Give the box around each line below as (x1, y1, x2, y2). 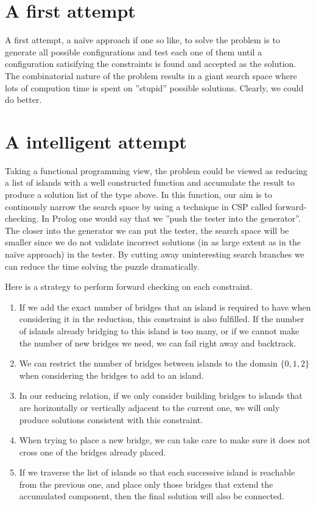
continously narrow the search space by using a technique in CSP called (5, 200, 273, 213)
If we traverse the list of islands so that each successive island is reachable (19, 466, 295, 479)
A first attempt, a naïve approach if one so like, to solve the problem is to (5, 33, 280, 46)
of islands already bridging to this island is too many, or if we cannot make (19, 324, 300, 337)
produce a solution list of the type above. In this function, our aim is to (5, 188, 272, 200)
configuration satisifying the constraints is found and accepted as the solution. (5, 57, 297, 70)
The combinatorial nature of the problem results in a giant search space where (5, 69, 297, 82)
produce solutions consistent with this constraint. (19, 413, 203, 426)
